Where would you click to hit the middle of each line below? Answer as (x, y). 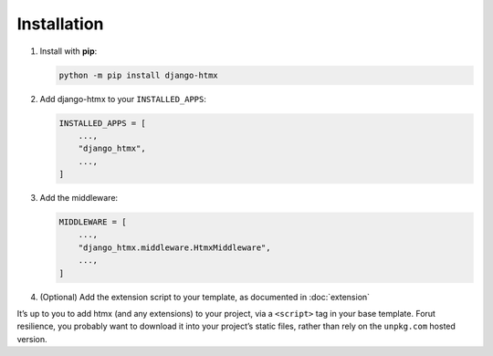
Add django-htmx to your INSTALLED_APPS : (123, 99)
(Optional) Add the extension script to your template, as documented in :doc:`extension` (205, 297)
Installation (60, 24)
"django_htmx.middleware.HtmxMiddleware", (174, 247)
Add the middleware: (79, 198)
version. (32, 339)
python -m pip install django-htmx (138, 75)
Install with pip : (68, 51)
